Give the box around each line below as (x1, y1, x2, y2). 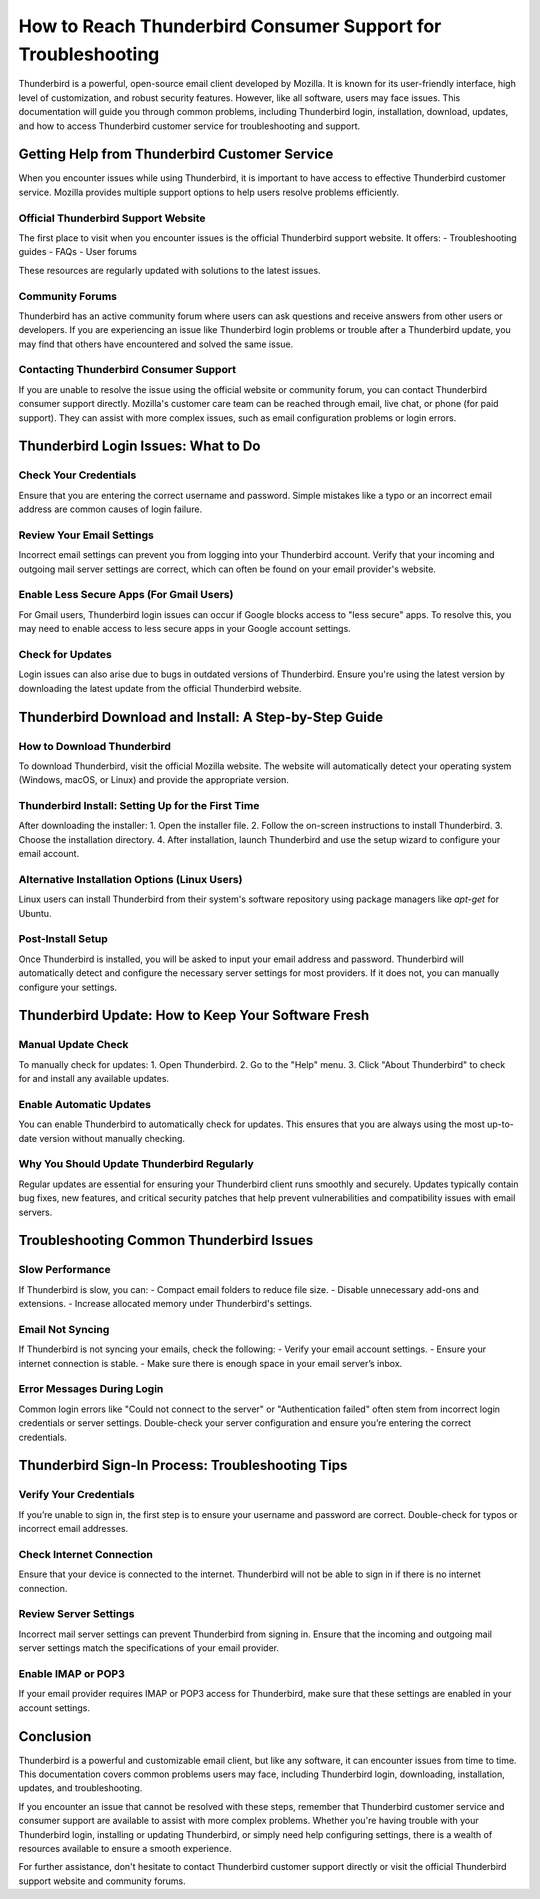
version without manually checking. (38, 1132, 185, 1144)
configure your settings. (18, 981, 118, 993)
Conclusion (18, 1728, 92, 1745)
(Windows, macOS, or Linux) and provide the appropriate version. (18, 774, 290, 786)
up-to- (486, 1118, 514, 1130)
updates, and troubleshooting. (18, 1782, 143, 1794)
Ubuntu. (18, 907, 52, 919)
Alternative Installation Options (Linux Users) (18, 872, 243, 886)
